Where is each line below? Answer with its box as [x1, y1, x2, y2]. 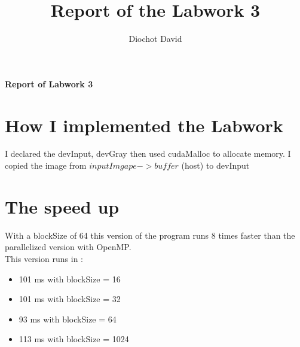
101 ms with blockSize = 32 [19, 293, 121, 305]
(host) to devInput [181, 159, 250, 172]
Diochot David [128, 32, 182, 45]
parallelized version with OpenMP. [5, 241, 131, 253]
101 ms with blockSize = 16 [19, 272, 121, 285]
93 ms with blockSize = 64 [19, 312, 117, 325]
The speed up [5, 194, 120, 218]
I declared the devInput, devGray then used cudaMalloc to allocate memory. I [5, 147, 291, 160]
